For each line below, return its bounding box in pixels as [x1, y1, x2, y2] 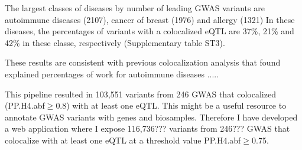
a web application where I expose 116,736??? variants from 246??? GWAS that [5, 122, 290, 135]
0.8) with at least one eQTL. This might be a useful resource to [56, 99, 287, 112]
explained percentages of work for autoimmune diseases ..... [5, 67, 219, 80]
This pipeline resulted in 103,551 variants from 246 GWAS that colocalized [5, 87, 276, 100]
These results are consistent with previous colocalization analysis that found [5, 56, 281, 69]
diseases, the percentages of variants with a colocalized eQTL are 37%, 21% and [5, 25, 294, 37]
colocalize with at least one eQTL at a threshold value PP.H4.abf [5, 133, 241, 146]
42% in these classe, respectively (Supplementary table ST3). [5, 36, 225, 48]
